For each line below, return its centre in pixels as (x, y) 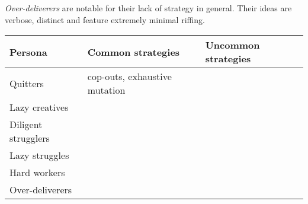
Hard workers (37, 173)
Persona (28, 52)
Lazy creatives (39, 107)
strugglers (30, 138)
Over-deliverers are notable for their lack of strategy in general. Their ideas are (148, 8)
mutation (106, 90)
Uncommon (232, 45)
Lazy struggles (39, 155)
